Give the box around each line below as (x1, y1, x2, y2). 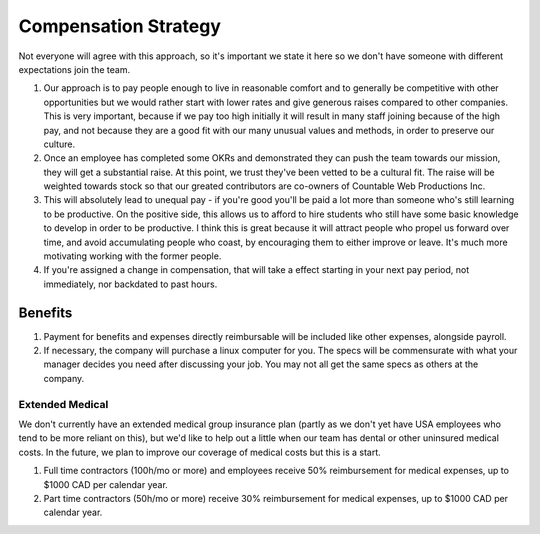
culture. (43, 138, 75, 150)
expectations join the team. (18, 63, 130, 75)
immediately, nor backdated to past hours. (43, 278, 218, 290)
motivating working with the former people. (43, 250, 222, 262)
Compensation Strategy (18, 15, 222, 37)
